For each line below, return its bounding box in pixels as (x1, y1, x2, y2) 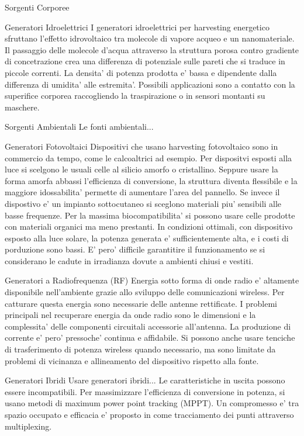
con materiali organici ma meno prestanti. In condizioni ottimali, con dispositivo (5, 220, 293, 233)
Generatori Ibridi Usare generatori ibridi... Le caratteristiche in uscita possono (5, 374, 285, 386)
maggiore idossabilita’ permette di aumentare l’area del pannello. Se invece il (5, 186, 280, 198)
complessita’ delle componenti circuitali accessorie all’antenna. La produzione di (5, 320, 291, 332)
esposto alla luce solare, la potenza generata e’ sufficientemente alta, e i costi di (5, 231, 289, 244)
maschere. (5, 101, 40, 113)
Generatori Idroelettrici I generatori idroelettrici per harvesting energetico (5, 20, 270, 33)
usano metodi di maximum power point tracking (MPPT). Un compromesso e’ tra (5, 397, 299, 409)
